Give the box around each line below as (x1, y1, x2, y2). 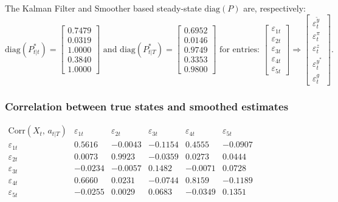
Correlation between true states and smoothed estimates (5, 98, 289, 113)
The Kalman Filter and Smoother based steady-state (5, 2, 202, 14)
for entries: (219, 45, 260, 54)
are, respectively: (243, 2, 306, 14)
